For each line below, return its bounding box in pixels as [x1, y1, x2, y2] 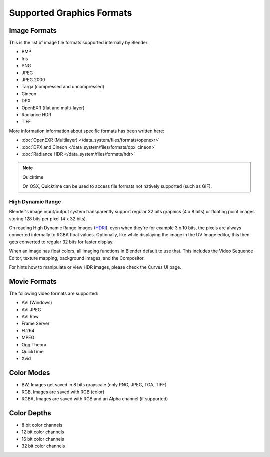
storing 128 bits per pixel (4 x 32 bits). [9, 215, 87, 222]
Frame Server [21, 320, 50, 327]
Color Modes [9, 369, 50, 377]
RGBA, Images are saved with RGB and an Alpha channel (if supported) [21, 396, 168, 402]
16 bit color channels [21, 436, 64, 442]
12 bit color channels [21, 429, 64, 435]
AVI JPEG [21, 306, 41, 312]
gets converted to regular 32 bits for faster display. [9, 239, 114, 245]
